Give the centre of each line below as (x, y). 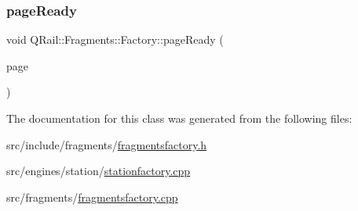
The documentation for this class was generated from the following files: (179, 118)
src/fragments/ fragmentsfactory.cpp (92, 197)
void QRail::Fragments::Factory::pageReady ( (115, 39)
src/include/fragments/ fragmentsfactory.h (107, 144)
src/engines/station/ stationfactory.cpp (99, 171)
